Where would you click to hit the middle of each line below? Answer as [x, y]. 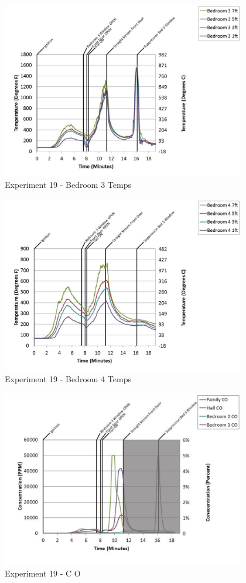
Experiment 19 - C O [43, 573]
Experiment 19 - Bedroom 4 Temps [68, 379]
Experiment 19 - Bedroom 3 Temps [68, 185]
